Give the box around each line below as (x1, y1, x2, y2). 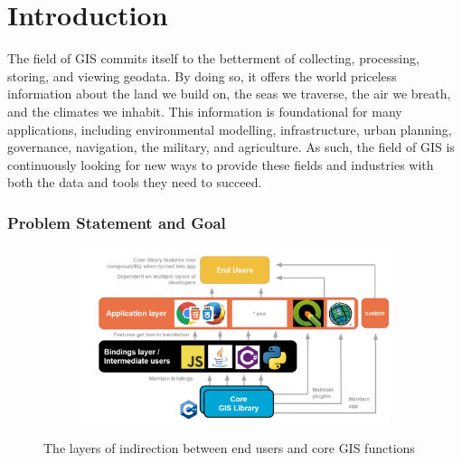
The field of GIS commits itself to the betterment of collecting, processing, (7, 49, 420, 68)
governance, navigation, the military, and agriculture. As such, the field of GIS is (7, 137, 455, 156)
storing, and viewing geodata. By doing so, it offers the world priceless (7, 66, 397, 85)
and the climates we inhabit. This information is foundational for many (7, 101, 402, 120)
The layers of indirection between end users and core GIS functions (43, 438, 415, 457)
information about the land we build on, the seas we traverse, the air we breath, (7, 84, 451, 103)
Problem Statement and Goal (7, 211, 226, 233)
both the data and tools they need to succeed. (7, 173, 262, 192)
